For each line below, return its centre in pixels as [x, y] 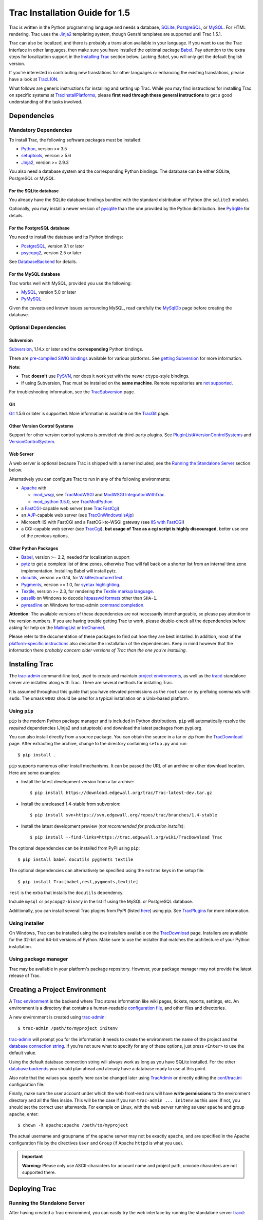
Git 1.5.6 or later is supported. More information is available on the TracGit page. [89, 413]
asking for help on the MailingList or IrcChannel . [57, 628]
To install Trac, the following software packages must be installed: [75, 140]
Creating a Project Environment [58, 990]
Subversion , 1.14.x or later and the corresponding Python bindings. [76, 349]
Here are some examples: [35, 773]
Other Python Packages [34, 548]
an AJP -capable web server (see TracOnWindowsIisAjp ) [77, 515]
